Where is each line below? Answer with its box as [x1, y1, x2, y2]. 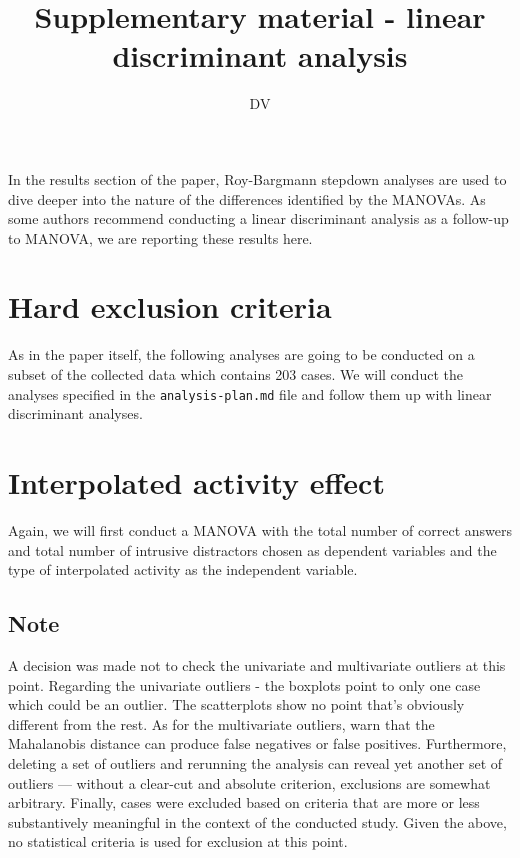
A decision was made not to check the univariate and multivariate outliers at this [8, 654, 506, 675]
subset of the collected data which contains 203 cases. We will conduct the [8, 364, 463, 384]
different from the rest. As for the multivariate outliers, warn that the [8, 713, 435, 734]
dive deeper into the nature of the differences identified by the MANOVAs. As [8, 188, 486, 209]
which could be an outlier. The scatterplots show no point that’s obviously [8, 694, 465, 715]
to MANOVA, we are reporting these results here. [8, 227, 313, 248]
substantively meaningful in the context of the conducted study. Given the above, [8, 811, 507, 832]
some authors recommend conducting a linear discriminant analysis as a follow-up [8, 208, 509, 229]
